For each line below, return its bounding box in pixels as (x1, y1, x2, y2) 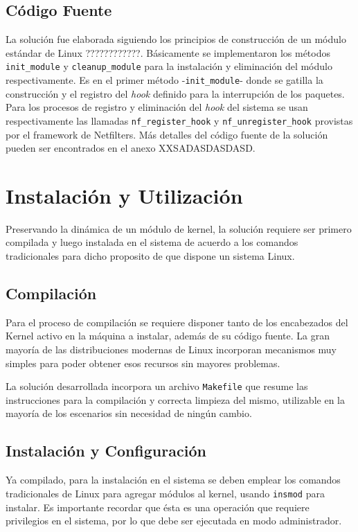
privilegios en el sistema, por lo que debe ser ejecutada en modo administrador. (6, 513, 342, 528)
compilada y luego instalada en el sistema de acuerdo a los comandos (6, 235, 298, 249)
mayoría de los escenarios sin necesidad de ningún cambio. (6, 406, 252, 420)
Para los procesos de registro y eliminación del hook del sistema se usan (6, 100, 308, 114)
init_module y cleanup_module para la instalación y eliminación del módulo (6, 59, 332, 73)
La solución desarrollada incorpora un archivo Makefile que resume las (6, 379, 308, 393)
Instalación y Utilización (6, 181, 243, 209)
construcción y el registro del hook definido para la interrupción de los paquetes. (6, 86, 345, 100)
